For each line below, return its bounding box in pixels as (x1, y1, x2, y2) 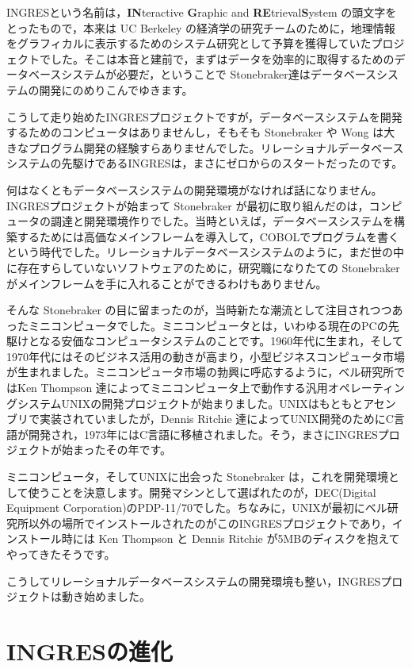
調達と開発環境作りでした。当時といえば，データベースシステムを (50, 213, 394, 229)
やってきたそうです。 (6, 546, 116, 562)
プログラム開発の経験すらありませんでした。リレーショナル (28, 139, 338, 156)
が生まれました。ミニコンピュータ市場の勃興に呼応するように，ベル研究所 (6, 363, 395, 380)
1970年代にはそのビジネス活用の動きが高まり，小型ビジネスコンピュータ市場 (6, 348, 406, 364)
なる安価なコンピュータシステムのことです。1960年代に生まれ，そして (39, 333, 403, 349)
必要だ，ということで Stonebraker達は (116, 66, 311, 83)
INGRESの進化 (6, 634, 173, 667)
